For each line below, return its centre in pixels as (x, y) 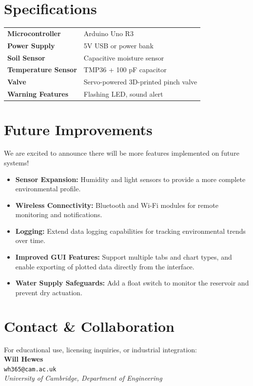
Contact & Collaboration (89, 326)
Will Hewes (24, 359)
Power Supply (31, 45)
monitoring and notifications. (59, 214)
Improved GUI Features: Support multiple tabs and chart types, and (124, 257)
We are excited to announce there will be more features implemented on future (122, 153)
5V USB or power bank (118, 45)
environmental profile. (48, 189)
